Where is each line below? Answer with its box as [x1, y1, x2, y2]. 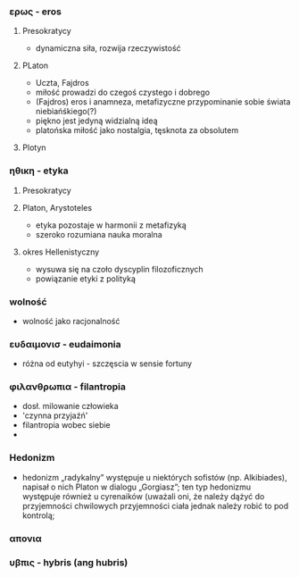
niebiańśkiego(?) [35, 106, 97, 117]
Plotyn [21, 142, 46, 153]
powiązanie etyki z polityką [35, 273, 137, 284]
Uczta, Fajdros [35, 78, 89, 88]
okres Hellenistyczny [21, 247, 100, 257]
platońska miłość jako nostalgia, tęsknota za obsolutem [35, 125, 239, 136]
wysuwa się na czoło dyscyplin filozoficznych [35, 263, 203, 274]
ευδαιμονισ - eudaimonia [9, 338, 122, 350]
